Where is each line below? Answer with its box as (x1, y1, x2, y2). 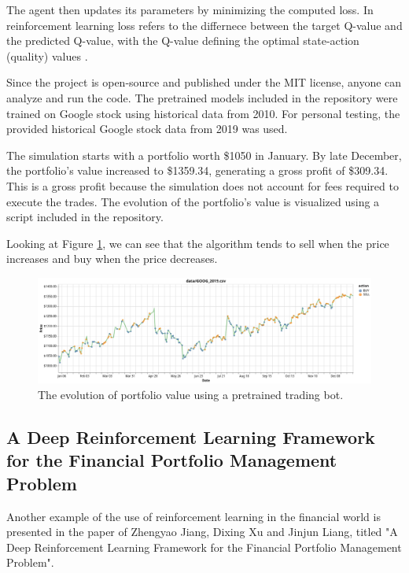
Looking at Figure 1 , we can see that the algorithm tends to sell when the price (6, 235, 389, 251)
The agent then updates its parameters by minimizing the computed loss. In (6, 2, 374, 17)
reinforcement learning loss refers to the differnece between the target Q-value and (6, 17, 403, 33)
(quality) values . (6, 47, 88, 64)
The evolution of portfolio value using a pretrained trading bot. (38, 386, 344, 403)
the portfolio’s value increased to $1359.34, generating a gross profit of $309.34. (6, 162, 389, 179)
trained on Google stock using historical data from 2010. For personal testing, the (6, 105, 400, 121)
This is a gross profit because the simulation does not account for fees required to (6, 177, 399, 194)
